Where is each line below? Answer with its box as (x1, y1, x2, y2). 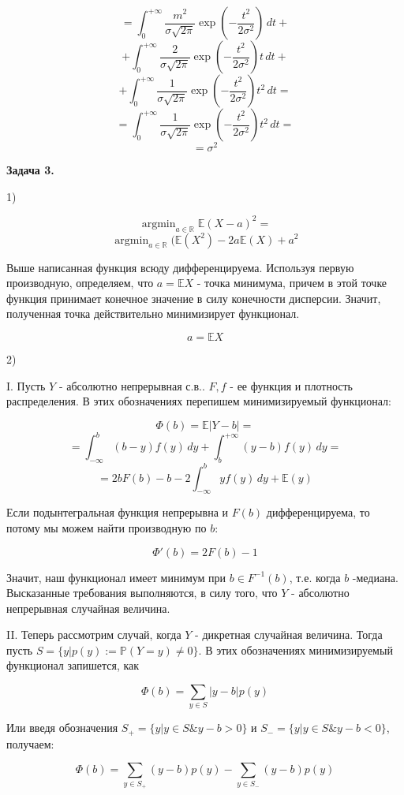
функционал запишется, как (6, 657, 140, 674)
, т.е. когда (289, 569, 341, 585)
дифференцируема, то (266, 504, 370, 521)
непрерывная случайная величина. (6, 599, 170, 616)
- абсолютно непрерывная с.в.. (58, 377, 205, 394)
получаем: (6, 735, 54, 752)
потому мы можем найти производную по (6, 519, 207, 536)
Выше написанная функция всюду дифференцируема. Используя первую (6, 259, 354, 275)
